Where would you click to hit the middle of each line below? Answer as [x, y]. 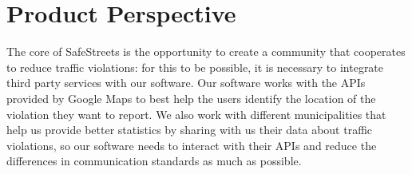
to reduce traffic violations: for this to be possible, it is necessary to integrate [195, 67]
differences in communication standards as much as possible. [154, 161]
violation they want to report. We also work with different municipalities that [196, 114]
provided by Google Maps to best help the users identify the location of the [191, 98]
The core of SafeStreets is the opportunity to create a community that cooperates [206, 51]
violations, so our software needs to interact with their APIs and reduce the [192, 145]
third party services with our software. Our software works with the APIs [186, 83]
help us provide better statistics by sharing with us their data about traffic [190, 130]
